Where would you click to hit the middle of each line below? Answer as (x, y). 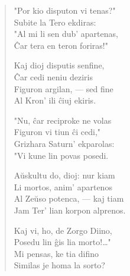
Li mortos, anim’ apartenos (63, 186)
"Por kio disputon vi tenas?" (65, 10)
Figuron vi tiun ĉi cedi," (57, 132)
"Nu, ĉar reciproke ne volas (63, 120)
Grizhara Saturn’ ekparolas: (64, 143)
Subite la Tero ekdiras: (55, 22)
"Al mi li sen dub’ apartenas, (66, 34)
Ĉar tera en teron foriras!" (61, 45)
